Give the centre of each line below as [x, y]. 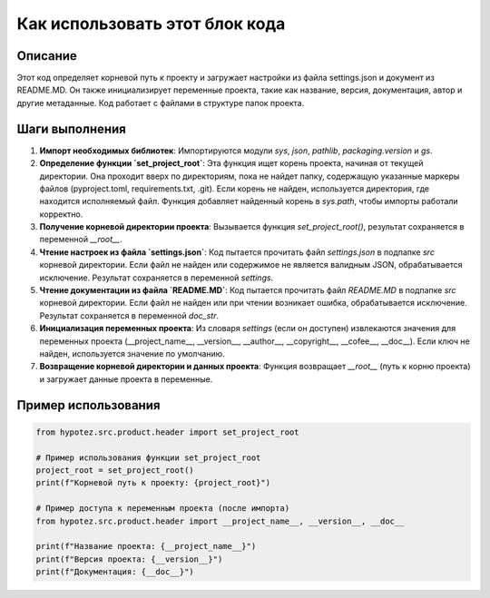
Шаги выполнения [71, 128]
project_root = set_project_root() [115, 470]
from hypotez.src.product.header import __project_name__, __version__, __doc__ [220, 521]
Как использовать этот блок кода [151, 24]
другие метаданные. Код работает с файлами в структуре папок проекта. [161, 103]
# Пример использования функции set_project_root [148, 457]
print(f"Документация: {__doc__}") [115, 572]
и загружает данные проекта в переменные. [126, 379]
